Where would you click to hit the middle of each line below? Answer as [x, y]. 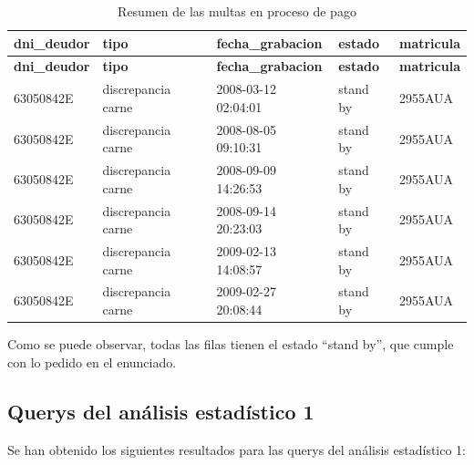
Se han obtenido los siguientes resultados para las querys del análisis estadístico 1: [237, 449]
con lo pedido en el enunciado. [92, 362]
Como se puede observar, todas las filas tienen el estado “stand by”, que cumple [231, 344]
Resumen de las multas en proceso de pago [237, 11]
